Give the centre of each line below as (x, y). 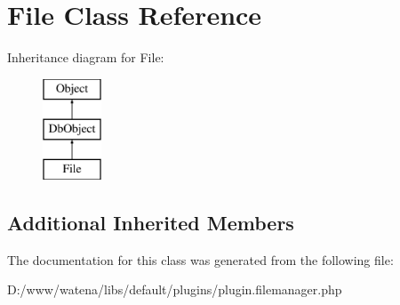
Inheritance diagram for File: (86, 57)
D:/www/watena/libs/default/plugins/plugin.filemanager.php (175, 289)
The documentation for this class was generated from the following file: (200, 259)
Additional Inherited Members (151, 223)
